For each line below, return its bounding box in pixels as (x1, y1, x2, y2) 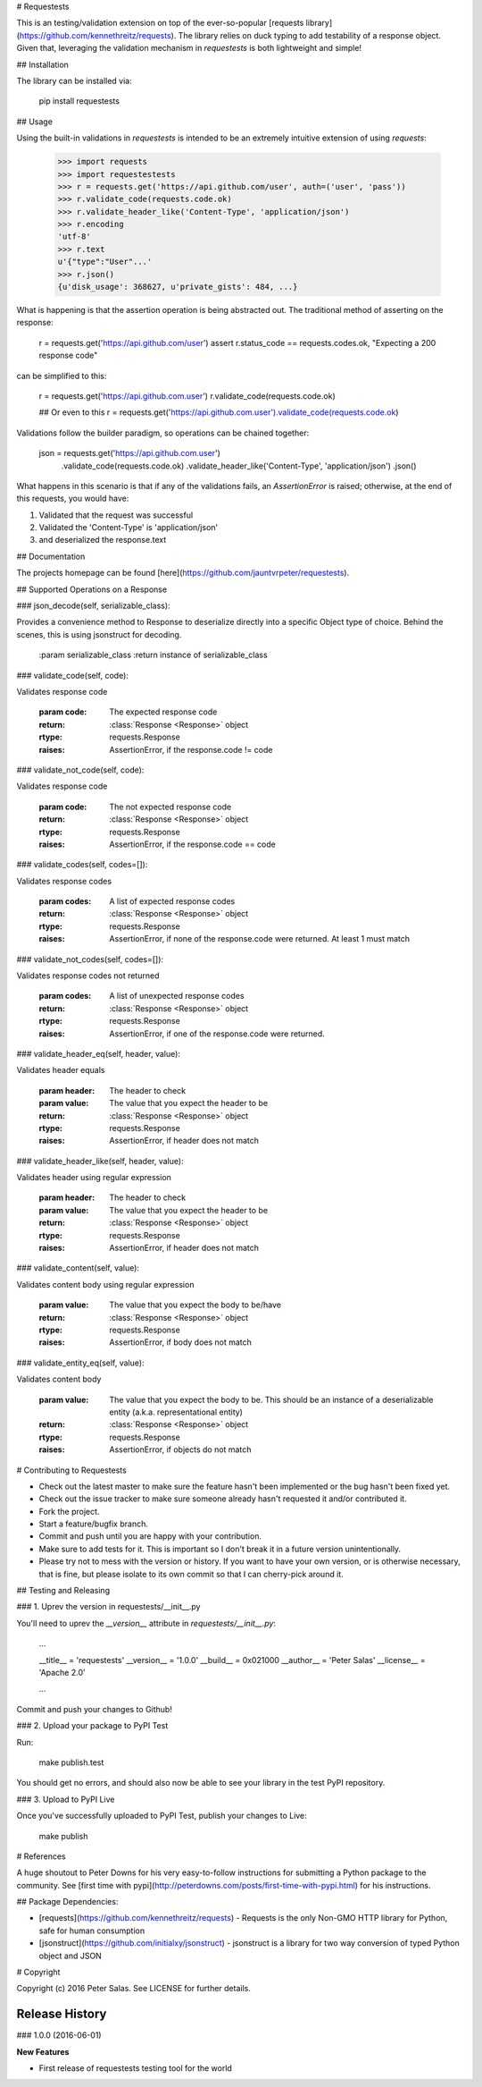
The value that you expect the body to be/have (109, 1299, 281, 1310)
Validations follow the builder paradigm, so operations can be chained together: (16, 427, 310, 438)
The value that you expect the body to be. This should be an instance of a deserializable (109, 1394, 434, 1405)
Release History (16, 2007, 107, 2022)
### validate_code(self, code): (16, 670, 129, 680)
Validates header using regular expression (16, 1172, 171, 1183)
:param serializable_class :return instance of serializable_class (38, 649, 268, 661)
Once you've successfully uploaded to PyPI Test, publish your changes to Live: (16, 1811, 307, 1821)
